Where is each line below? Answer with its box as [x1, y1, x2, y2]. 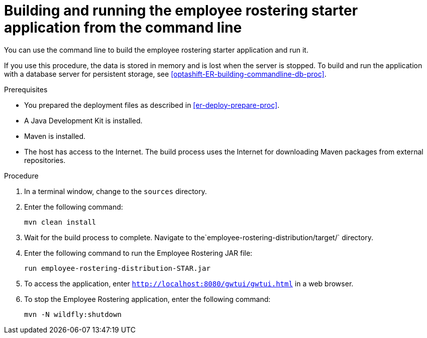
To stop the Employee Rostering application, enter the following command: [24, 294, 271, 303]
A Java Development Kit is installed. [24, 116, 143, 125]
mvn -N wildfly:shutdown [24, 310, 122, 318]
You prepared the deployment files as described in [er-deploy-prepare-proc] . [24, 100, 280, 109]
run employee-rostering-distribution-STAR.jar [24, 264, 210, 272]
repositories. [24, 155, 66, 164]
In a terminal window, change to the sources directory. [24, 187, 207, 196]
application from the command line [4, 19, 242, 36]
